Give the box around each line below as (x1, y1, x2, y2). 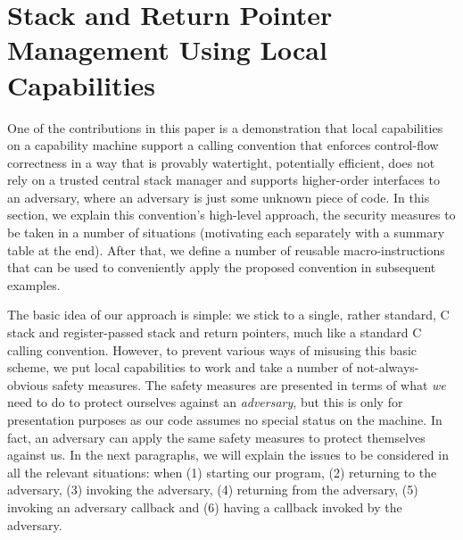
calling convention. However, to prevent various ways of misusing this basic (7, 340, 418, 359)
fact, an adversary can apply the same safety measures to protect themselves (7, 428, 426, 446)
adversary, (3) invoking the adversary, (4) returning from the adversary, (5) (7, 480, 418, 499)
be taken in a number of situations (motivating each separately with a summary (7, 223, 445, 242)
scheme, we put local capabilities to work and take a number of (7, 358, 353, 377)
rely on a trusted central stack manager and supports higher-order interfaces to (7, 170, 440, 189)
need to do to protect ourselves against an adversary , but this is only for (7, 393, 403, 411)
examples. (7, 275, 61, 294)
